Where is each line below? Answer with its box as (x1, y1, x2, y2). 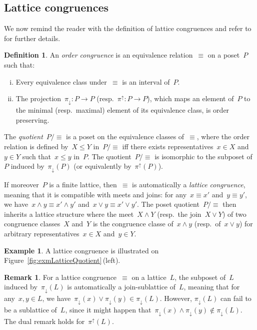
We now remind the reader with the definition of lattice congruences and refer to (4, 23, 251, 34)
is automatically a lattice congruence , (132, 179, 245, 190)
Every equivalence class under (15, 76, 107, 87)
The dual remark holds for (4, 316, 85, 326)
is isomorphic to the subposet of (154, 151, 252, 161)
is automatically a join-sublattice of (67, 281, 176, 292)
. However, (159, 293, 192, 303)
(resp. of (194, 218, 221, 229)
